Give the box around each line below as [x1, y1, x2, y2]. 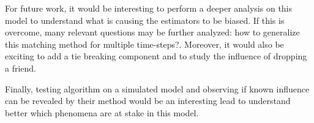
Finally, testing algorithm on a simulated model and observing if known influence [5, 82, 310, 95]
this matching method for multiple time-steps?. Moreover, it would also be [5, 37, 284, 50]
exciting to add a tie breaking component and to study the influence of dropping [5, 50, 307, 62]
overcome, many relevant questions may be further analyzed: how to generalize [5, 26, 300, 39]
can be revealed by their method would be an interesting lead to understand [5, 94, 291, 107]
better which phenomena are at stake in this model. [5, 106, 199, 119]
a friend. [5, 61, 37, 74]
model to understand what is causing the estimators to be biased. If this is [5, 13, 285, 26]
